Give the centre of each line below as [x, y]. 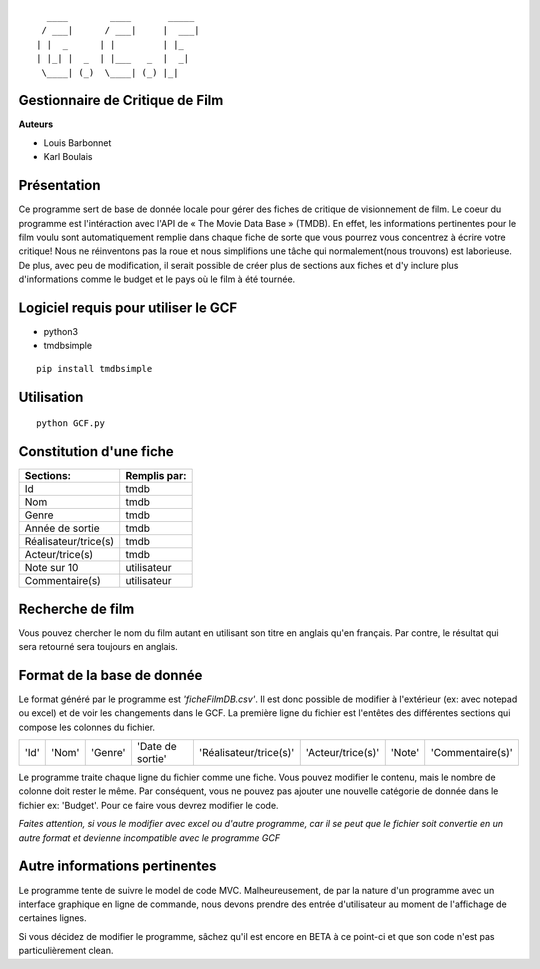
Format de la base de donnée [110, 675]
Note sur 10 [51, 568]
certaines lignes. [52, 918]
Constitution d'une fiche [96, 451]
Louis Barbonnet [77, 142]
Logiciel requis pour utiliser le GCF [128, 307]
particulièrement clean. [66, 951]
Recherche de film [76, 608]
